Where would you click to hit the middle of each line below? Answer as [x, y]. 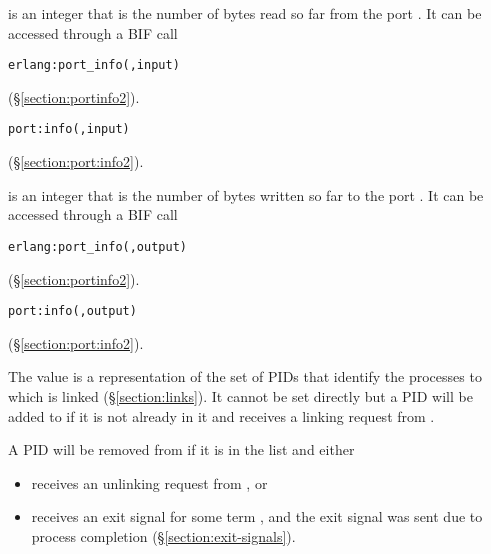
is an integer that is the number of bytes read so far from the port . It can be [245, 13]
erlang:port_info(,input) [94, 65]
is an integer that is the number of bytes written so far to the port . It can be [246, 194]
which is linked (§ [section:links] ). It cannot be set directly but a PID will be [240, 395]
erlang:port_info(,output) [97, 246]
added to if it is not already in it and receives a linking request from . [221, 415]
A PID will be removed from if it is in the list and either [181, 449]
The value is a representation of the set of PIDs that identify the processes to [245, 376]
